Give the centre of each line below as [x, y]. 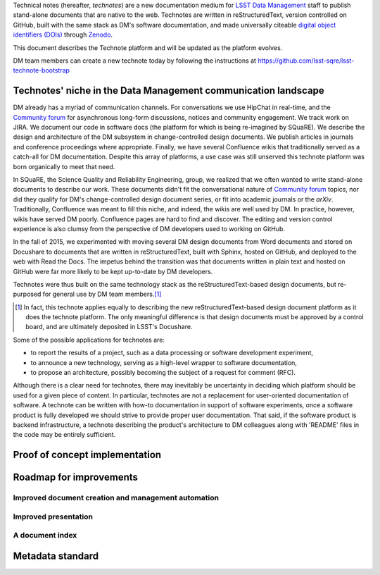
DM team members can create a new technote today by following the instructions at [135, 61]
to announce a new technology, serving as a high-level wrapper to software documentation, [164, 362]
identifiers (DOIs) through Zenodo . [63, 35]
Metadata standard [56, 556]
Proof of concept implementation [87, 455]
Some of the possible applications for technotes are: [89, 340]
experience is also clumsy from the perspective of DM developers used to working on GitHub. [149, 228]
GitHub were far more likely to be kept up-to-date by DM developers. [113, 271]
